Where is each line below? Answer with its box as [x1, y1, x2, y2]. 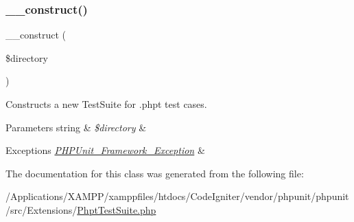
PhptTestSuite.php [77, 202, 156, 217]
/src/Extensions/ [5, 202, 78, 217]
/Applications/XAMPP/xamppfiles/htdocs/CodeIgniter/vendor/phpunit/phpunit [5, 189, 349, 203]
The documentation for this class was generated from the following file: [5, 166, 304, 180]
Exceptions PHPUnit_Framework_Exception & [5, 143, 205, 157]
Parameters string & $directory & [5, 120, 147, 134]
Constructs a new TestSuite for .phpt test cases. [5, 97, 207, 111]
